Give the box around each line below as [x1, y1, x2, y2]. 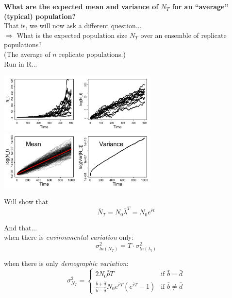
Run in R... [4, 58, 37, 69]
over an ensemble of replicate [140, 30, 227, 40]
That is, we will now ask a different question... [4, 20, 142, 31]
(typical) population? [4, 11, 76, 21]
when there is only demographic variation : [4, 258, 129, 268]
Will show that [4, 196, 49, 207]
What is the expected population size [17, 30, 128, 40]
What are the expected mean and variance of [4, 1, 159, 11]
